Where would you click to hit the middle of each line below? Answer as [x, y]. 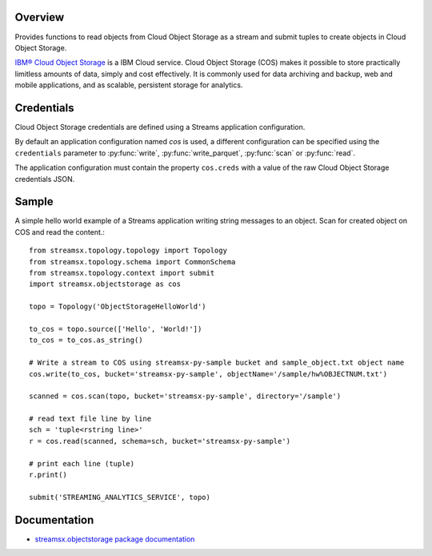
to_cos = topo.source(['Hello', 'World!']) [116, 329]
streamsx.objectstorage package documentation [115, 539]
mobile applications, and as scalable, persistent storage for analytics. [129, 85]
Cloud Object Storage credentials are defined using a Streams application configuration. [160, 127]
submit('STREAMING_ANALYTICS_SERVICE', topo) [120, 497]
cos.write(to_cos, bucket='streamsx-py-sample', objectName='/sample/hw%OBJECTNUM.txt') [208, 374]
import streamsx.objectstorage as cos [105, 284]
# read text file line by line [90, 419]
